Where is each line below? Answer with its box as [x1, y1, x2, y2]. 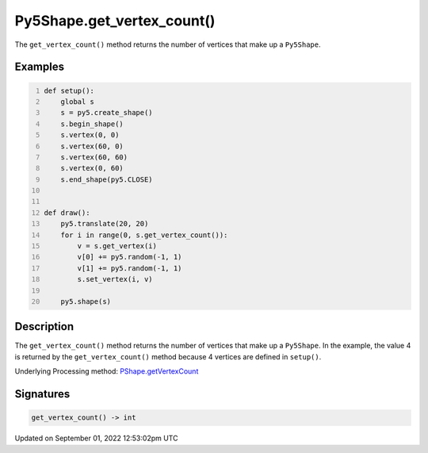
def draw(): [44, 208, 90, 217]
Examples [14, 60, 65, 74]
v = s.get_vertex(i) [77, 242, 158, 251]
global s [60, 97, 95, 106]
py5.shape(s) [60, 297, 111, 305]
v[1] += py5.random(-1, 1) [77, 263, 182, 273]
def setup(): [44, 86, 95, 95]
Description [14, 320, 75, 333]
